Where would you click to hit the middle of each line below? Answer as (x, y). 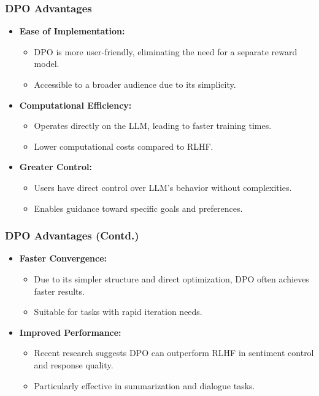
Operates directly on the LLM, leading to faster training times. (153, 126)
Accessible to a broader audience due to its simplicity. (135, 84)
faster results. (59, 291)
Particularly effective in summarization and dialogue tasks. (144, 385)
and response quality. (74, 364)
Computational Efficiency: (75, 105)
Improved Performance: (70, 332)
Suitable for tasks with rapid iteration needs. (118, 312)
